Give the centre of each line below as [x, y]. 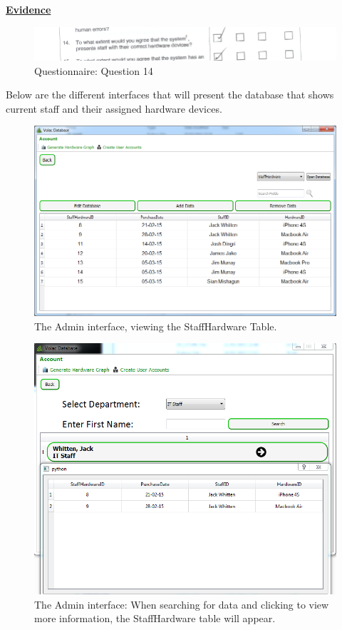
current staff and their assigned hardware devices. [114, 108]
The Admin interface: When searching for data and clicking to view [182, 604]
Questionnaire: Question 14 [94, 70]
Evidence [28, 9]
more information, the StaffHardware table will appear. [155, 618]
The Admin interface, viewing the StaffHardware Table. [156, 326]
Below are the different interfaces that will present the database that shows [170, 95]
